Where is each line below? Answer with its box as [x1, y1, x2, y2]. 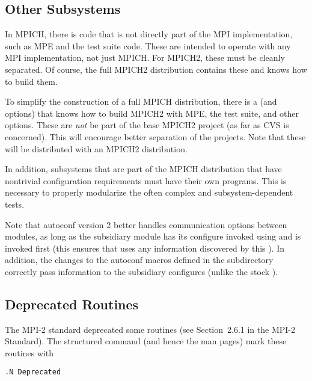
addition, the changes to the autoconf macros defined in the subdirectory [5, 253, 274, 266]
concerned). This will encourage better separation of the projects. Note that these [5, 130, 306, 143]
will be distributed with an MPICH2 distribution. [5, 142, 188, 155]
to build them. [5, 75, 58, 87]
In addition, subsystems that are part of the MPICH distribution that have [5, 163, 282, 175]
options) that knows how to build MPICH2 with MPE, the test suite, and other [5, 107, 299, 119]
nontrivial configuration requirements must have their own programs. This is [5, 174, 287, 187]
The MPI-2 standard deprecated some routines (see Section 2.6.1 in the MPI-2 [5, 323, 296, 335]
